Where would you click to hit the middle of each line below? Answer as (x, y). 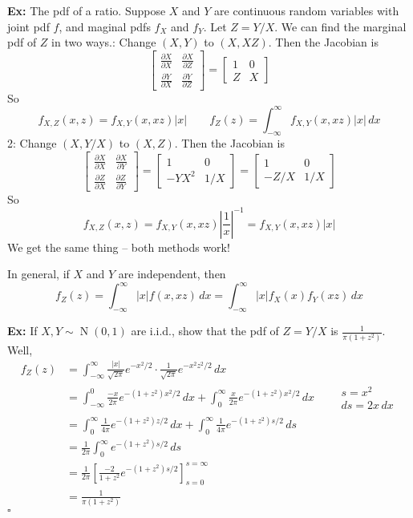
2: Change (32, 143)
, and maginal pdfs (105, 26)
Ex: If (22, 331)
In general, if (38, 274)
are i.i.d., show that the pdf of (205, 331)
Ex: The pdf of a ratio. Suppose (87, 10)
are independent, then (172, 274)
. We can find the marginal (340, 26)
